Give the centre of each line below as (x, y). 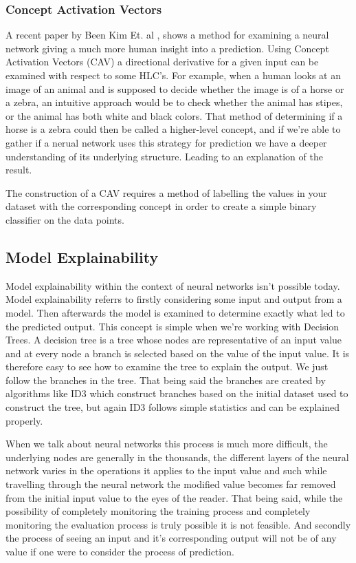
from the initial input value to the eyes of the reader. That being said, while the (174, 497)
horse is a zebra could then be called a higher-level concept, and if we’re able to (173, 129)
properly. (24, 420)
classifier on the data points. (65, 219)
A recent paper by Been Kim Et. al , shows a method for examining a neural (167, 35)
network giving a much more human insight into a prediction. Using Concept (167, 48)
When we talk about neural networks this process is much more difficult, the (167, 444)
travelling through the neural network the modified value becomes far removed (171, 484)
